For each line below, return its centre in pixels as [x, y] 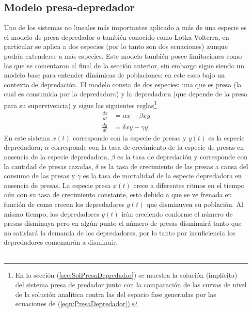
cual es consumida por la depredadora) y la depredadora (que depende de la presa [126, 94]
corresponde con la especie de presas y [130, 137]
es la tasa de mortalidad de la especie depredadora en [162, 176]
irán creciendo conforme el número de [177, 213]
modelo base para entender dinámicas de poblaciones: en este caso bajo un [114, 75]
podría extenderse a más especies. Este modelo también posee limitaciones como [123, 55]
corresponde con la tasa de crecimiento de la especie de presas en [148, 147]
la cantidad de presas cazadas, [49, 166]
